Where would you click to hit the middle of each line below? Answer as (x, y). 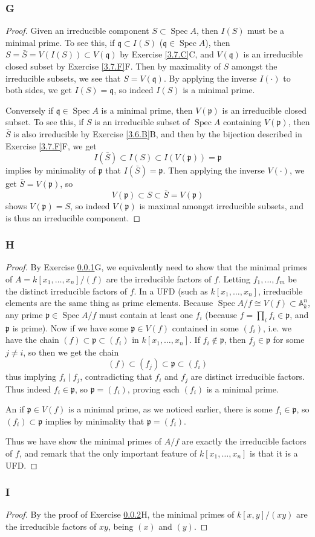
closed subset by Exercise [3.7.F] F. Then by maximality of (113, 66)
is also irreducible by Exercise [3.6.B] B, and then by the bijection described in (158, 133)
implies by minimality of (51, 170)
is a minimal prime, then (147, 110)
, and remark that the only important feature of (108, 453)
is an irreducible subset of (142, 122)
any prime (24, 314)
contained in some (205, 327)
